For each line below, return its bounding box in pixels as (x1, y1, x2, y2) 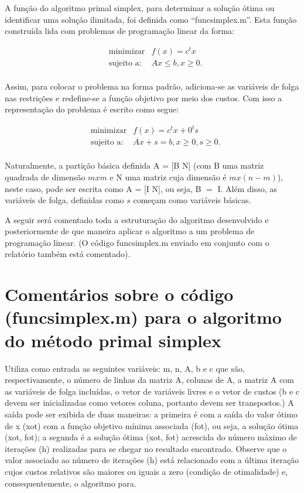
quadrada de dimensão (5, 170, 86, 183)
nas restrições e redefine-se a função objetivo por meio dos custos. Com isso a (5, 91, 282, 104)
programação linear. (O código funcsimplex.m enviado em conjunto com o (5, 236, 269, 248)
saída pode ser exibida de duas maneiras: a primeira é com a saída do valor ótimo (5, 408, 298, 420)
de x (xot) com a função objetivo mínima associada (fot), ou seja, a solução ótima (5, 419, 299, 432)
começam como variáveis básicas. (133, 194, 251, 206)
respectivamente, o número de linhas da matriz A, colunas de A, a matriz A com (5, 374, 294, 386)
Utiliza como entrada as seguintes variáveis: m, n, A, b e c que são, (5, 362, 245, 374)
